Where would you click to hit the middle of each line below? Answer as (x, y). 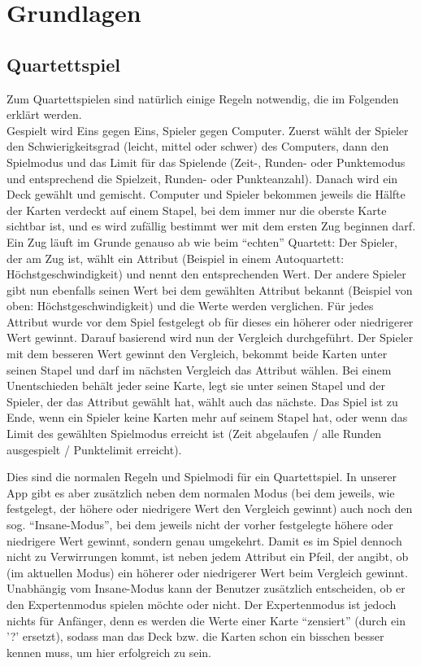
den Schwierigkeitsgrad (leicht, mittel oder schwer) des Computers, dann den (198, 146)
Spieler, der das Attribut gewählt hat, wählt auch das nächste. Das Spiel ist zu (202, 401)
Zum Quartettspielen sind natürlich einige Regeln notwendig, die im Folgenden (203, 98)
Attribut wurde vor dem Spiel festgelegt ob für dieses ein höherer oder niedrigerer (210, 321)
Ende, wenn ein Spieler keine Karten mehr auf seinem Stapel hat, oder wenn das (207, 417)
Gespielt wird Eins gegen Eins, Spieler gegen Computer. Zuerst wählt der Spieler (208, 130)
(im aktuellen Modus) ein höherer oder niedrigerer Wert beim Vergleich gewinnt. (207, 572)
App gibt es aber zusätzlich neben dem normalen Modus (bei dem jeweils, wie (201, 492)
